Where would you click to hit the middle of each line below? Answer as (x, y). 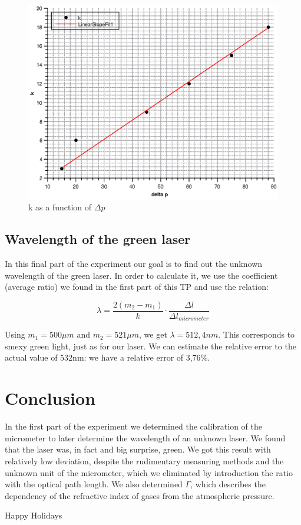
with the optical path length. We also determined (94, 484)
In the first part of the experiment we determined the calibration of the (133, 426)
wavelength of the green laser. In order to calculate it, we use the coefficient (141, 275)
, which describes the (228, 484)
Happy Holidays (34, 515)
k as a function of (60, 207)
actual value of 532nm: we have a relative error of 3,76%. (107, 357)
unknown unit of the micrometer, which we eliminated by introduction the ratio (149, 472)
